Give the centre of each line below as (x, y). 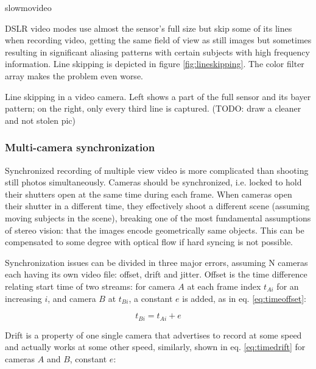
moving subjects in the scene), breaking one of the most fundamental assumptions (158, 217)
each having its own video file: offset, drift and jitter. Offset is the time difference (156, 274)
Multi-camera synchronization (80, 147)
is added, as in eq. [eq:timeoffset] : (244, 298)
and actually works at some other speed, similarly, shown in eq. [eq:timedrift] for (155, 347)
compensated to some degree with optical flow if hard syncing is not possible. (149, 242)
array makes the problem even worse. (74, 75)
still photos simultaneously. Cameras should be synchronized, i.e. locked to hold (153, 182)
